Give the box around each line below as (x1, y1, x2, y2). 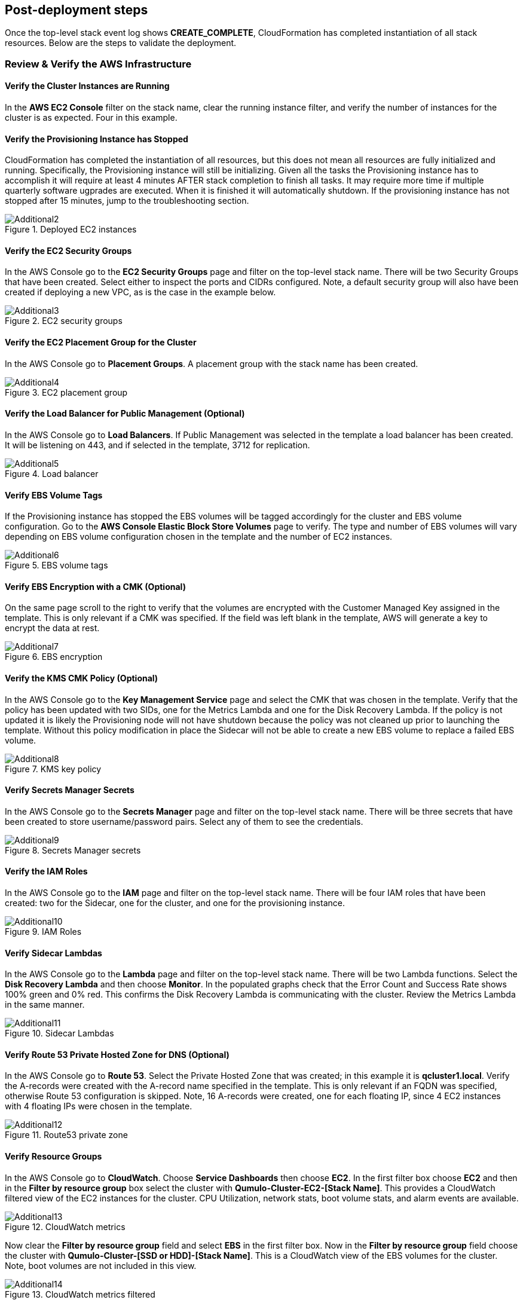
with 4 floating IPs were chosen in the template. (5, 1101, 192, 1112)
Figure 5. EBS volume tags (5, 560, 108, 571)
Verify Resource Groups (5, 1151, 102, 1162)
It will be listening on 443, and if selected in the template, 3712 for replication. (5, 439, 310, 450)
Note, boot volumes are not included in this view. (5, 1260, 197, 1271)
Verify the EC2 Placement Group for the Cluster (5, 337, 197, 348)
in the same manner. (5, 999, 85, 1010)
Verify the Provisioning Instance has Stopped (5, 133, 188, 144)
